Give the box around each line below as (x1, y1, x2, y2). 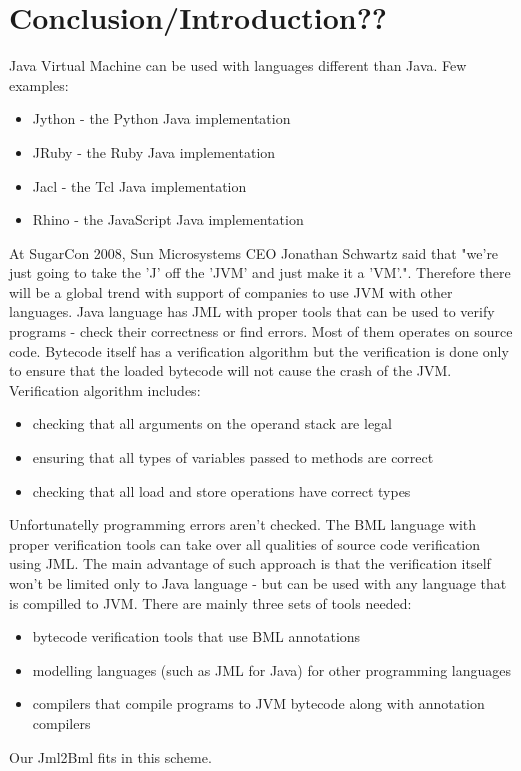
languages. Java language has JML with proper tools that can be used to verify (9, 301, 495, 322)
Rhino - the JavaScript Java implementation (32, 209, 304, 230)
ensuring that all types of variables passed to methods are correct (32, 447, 434, 468)
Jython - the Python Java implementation (32, 108, 291, 129)
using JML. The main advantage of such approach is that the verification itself (9, 553, 491, 574)
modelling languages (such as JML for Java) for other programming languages (32, 659, 512, 680)
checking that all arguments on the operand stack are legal (32, 413, 392, 434)
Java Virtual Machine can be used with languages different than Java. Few (9, 55, 467, 76)
